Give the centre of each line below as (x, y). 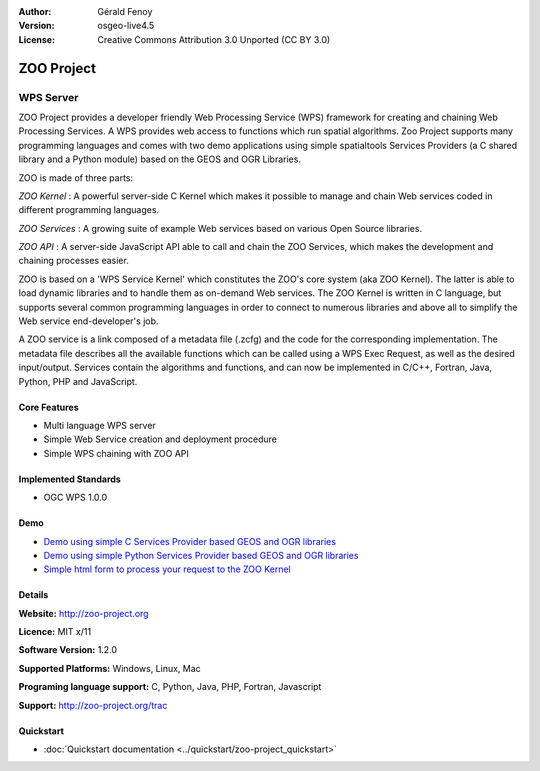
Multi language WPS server (100, 425)
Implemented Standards (70, 479)
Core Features (48, 407)
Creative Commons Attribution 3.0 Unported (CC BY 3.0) (214, 39)
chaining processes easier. (73, 261)
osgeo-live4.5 (126, 26)
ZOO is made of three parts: (76, 177)
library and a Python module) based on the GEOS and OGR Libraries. (160, 159)
